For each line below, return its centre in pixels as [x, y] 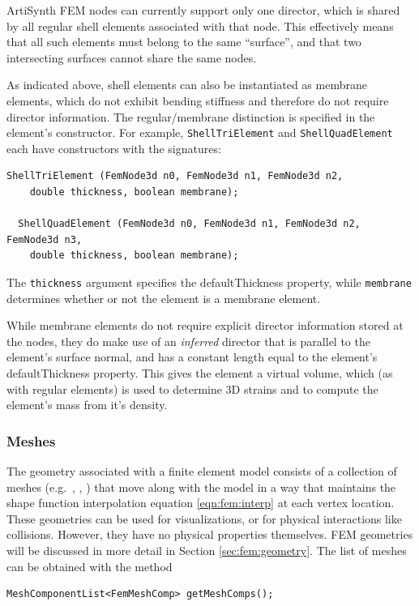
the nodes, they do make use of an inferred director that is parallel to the [188, 341]
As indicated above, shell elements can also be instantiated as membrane [187, 85]
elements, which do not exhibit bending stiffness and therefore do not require [198, 100]
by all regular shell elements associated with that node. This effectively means [200, 26]
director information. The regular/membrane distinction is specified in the [191, 116]
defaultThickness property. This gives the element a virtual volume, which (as [200, 373]
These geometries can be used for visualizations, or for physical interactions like [204, 518]
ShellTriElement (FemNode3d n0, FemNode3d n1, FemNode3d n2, [175, 176]
